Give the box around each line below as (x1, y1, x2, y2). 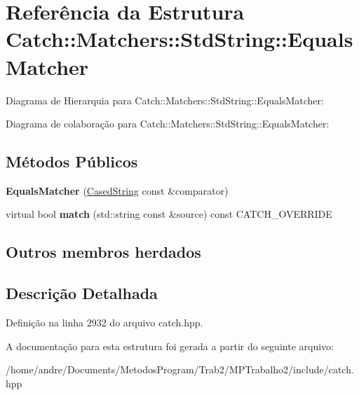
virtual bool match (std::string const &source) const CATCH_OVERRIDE (6, 207, 332, 221)
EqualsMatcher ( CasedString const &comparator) (6, 183, 229, 197)
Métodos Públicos (6, 151, 138, 172)
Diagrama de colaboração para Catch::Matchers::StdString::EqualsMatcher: (6, 116, 330, 131)
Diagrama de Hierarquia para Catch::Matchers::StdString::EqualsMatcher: (6, 92, 324, 107)
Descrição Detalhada (6, 282, 158, 304)
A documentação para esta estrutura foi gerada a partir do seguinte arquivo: (6, 338, 334, 353)
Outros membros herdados (6, 241, 201, 263)
